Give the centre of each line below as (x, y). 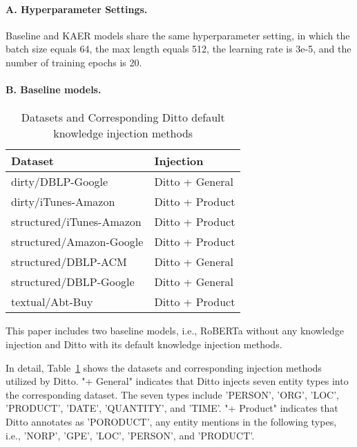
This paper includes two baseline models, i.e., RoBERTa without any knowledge (175, 331)
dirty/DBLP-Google (60, 182)
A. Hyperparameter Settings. (77, 9)
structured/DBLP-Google (73, 282)
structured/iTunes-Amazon (76, 222)
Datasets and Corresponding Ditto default (123, 117)
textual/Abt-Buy (52, 302)
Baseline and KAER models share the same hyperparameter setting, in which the (178, 35)
